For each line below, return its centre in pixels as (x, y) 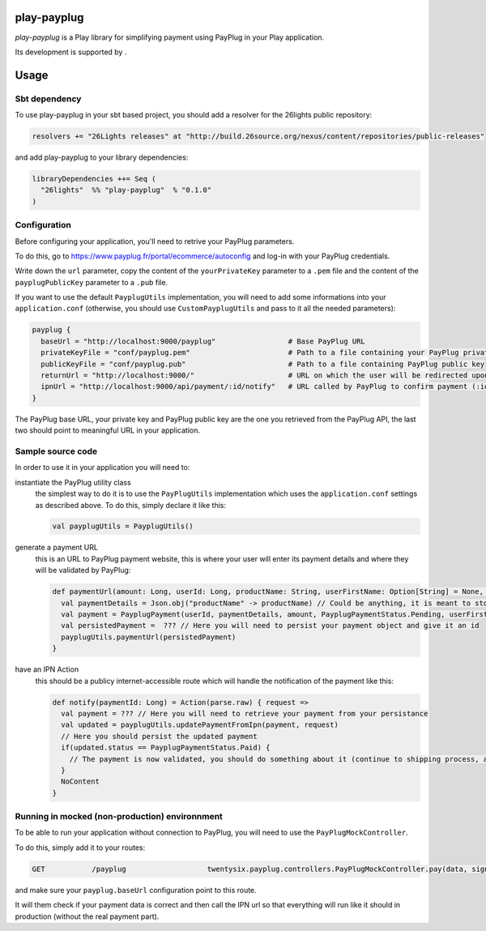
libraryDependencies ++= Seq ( (94, 179)
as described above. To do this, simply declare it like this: (131, 505)
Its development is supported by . (71, 52)
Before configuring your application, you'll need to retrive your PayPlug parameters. (155, 241)
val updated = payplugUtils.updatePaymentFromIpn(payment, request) (200, 725)
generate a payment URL (57, 548)
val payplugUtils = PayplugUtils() (123, 526)
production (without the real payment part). (87, 916)
